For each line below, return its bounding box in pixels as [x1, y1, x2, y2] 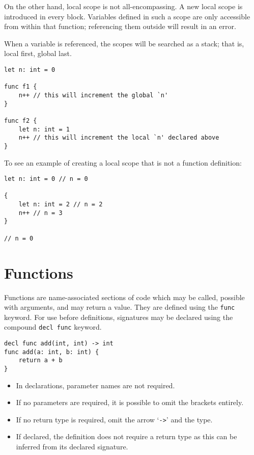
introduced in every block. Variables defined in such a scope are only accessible [4, 11, 250, 21]
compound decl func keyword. [4, 322, 102, 332]
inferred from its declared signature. [16, 441, 128, 452]
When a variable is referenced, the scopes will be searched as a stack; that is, [4, 38, 244, 48]
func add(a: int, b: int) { [4, 348, 99, 356]
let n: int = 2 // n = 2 [18, 201, 103, 208]
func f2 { [4, 117, 37, 124]
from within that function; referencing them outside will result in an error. [4, 21, 236, 32]
